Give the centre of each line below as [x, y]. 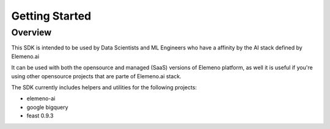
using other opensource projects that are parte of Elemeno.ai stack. [96, 76]
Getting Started [51, 16]
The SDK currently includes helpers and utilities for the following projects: [104, 87]
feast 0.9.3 [40, 116]
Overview [31, 32]
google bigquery [47, 107]
